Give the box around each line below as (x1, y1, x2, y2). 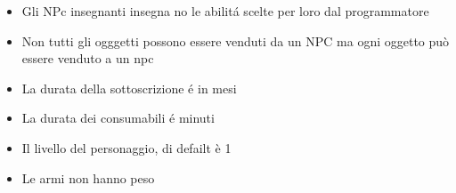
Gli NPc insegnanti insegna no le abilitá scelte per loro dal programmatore (21, 2, 429, 20)
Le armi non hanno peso (21, 168, 155, 187)
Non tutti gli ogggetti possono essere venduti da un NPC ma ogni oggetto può (21, 31, 450, 50)
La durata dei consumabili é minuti (21, 109, 215, 127)
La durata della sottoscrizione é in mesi (21, 78, 237, 97)
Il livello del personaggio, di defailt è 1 (21, 138, 232, 157)
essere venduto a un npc (21, 49, 154, 68)
